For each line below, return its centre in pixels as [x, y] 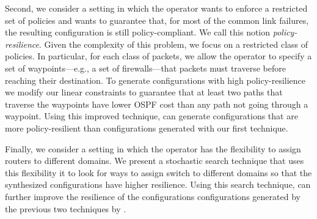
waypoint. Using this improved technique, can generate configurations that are [151, 116]
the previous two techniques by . [66, 208]
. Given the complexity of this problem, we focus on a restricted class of [174, 44]
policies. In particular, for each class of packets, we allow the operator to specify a [158, 56]
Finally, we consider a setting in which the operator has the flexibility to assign [153, 148]
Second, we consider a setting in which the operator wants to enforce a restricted [156, 8]
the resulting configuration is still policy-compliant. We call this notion [138, 32]
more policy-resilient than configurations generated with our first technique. [147, 128]
